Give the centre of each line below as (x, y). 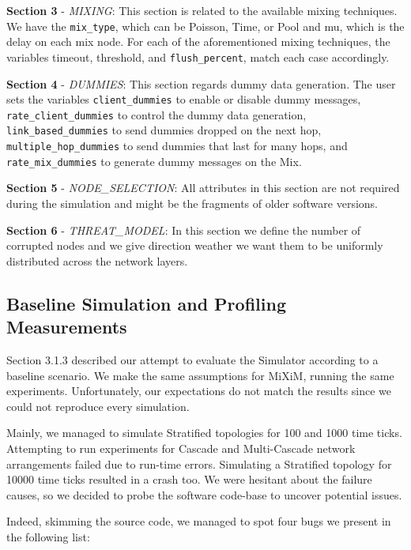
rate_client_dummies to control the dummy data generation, (156, 114)
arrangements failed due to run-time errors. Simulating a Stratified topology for (199, 463)
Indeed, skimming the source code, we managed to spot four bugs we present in (199, 521)
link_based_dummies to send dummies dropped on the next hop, (164, 130)
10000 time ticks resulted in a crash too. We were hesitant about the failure (189, 479)
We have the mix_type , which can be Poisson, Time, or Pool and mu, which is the (205, 26)
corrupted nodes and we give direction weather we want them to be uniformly (195, 245)
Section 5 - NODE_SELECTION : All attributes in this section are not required (203, 188)
